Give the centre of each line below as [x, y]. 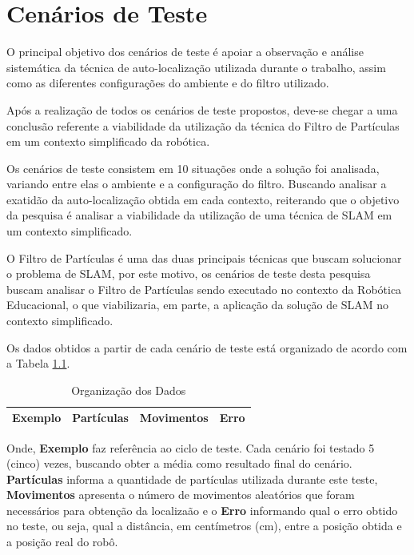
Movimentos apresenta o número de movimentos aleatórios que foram [181, 495]
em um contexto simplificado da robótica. [108, 141]
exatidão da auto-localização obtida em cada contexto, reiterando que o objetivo [203, 199]
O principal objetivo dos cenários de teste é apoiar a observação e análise [185, 52]
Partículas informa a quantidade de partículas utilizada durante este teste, [192, 479]
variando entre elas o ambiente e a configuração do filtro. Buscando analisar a [197, 184]
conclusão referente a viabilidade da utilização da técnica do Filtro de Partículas [203, 125]
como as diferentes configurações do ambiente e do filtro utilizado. [168, 83]
